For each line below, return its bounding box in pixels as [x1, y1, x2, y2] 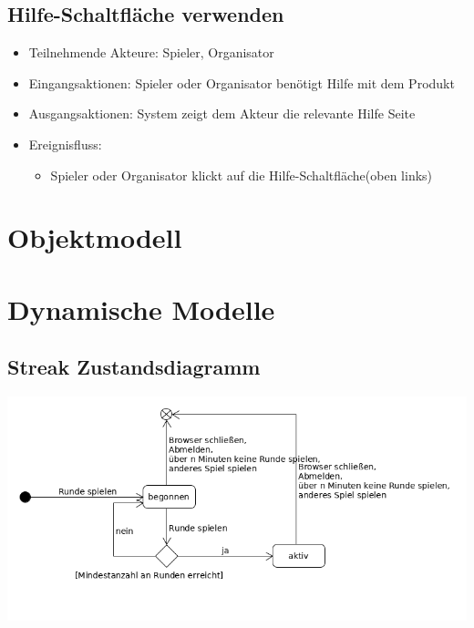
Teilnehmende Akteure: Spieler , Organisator [28, 43, 274, 62]
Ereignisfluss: [28, 134, 102, 153]
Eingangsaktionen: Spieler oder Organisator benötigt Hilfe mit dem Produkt [28, 73, 455, 92]
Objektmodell [7, 219, 182, 256]
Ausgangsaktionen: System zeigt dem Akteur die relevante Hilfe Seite [28, 104, 416, 123]
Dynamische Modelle [7, 290, 275, 327]
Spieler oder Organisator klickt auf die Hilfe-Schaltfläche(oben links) [50, 165, 433, 184]
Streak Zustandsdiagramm [7, 353, 261, 381]
